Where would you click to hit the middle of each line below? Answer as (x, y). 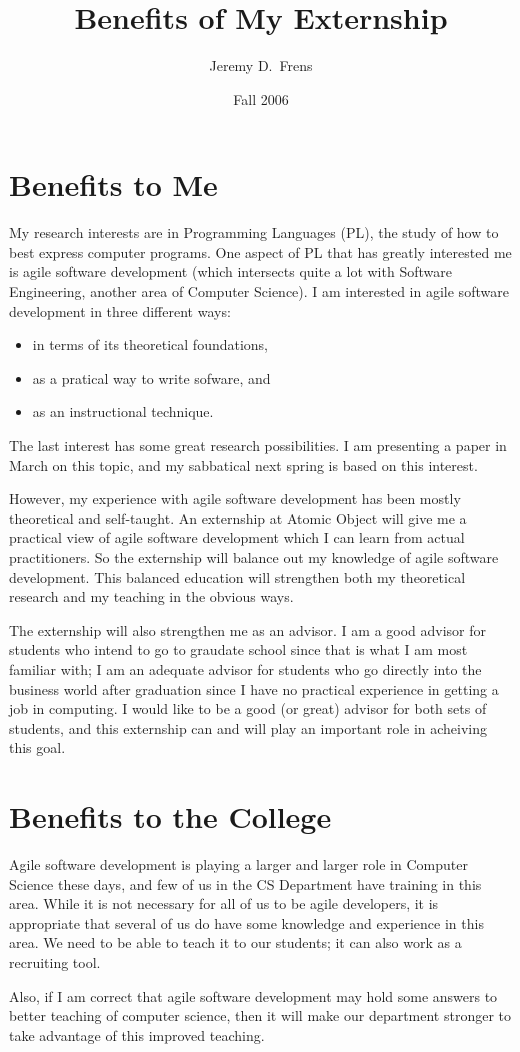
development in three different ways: (120, 310)
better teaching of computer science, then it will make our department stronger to (260, 1015)
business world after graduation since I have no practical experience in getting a (254, 688)
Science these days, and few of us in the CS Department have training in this (245, 883)
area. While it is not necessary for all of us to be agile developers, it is (224, 903)
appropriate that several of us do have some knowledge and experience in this (246, 922)
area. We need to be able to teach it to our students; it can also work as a (235, 942)
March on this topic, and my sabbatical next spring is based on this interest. (243, 464)
